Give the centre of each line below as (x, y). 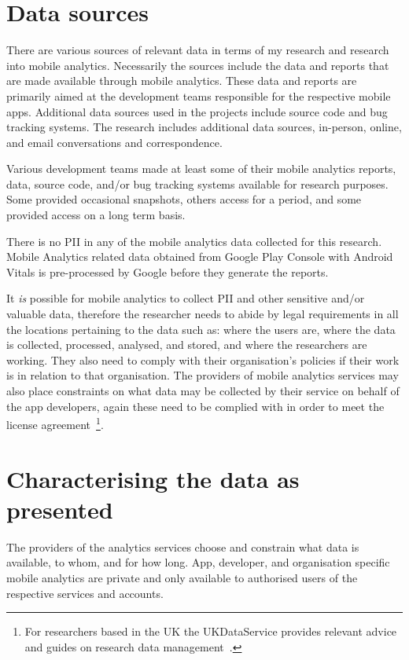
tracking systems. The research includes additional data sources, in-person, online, (204, 127)
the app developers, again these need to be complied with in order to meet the (195, 406)
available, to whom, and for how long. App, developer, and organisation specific (198, 562)
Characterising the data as (153, 478)
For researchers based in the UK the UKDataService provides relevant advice (211, 631)
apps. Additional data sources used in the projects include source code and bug (197, 111)
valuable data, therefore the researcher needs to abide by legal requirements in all (203, 314)
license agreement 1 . (55, 423)
